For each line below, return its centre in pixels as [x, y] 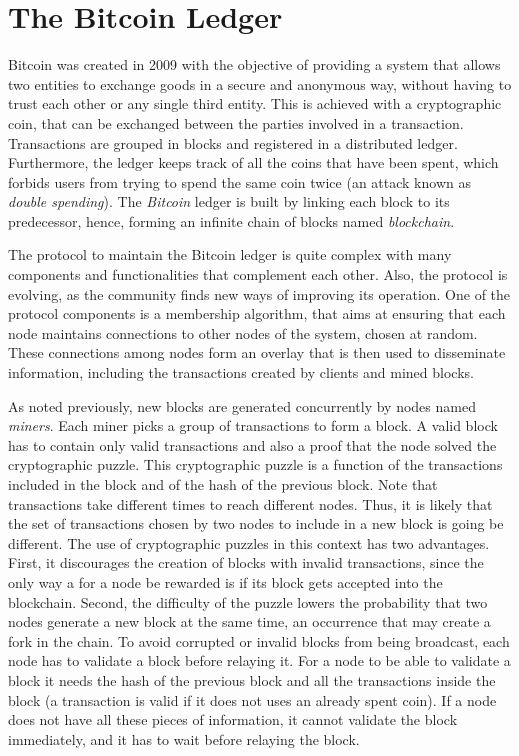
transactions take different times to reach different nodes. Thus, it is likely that [250, 503]
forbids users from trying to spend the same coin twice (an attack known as [239, 181]
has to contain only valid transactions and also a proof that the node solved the [252, 444]
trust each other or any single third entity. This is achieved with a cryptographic [255, 103]
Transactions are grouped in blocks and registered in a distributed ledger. [233, 142]
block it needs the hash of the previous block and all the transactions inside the [252, 679]
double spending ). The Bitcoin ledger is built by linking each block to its [229, 201]
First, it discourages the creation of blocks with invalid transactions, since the [246, 562]
